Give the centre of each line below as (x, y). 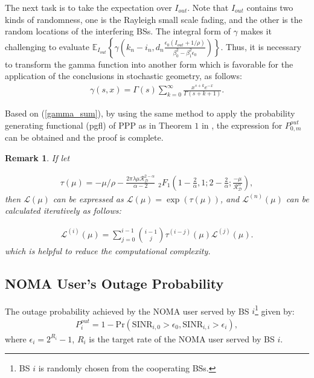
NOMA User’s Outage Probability (114, 283)
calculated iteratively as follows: (63, 210)
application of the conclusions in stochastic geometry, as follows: (123, 76)
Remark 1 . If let (37, 158)
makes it (256, 31)
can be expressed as (88, 198)
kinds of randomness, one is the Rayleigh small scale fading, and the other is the (154, 19)
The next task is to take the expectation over (88, 7)
